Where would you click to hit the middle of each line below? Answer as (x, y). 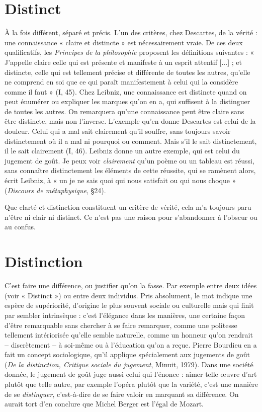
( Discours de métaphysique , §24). (55, 190)
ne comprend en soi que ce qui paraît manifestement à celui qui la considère (121, 82)
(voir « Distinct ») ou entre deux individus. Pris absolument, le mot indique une (128, 295)
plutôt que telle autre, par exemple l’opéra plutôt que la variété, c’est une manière (131, 384)
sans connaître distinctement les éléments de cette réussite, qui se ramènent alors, (130, 170)
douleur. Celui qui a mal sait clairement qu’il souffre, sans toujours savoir (118, 131)
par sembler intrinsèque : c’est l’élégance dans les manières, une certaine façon (125, 315)
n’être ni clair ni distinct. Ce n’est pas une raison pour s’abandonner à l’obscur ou (131, 217)
